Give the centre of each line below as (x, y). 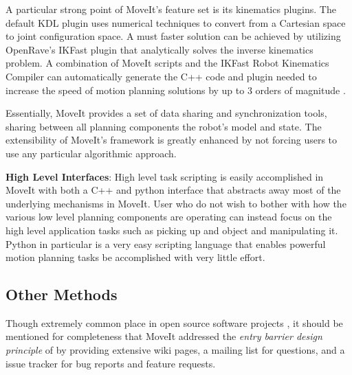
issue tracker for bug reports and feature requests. (111, 363)
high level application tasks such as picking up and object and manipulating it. (172, 230)
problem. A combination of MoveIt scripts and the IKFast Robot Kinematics (167, 63)
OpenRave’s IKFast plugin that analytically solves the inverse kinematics (159, 49)
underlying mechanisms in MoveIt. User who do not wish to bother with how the (176, 203)
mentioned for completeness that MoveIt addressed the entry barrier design (164, 336)
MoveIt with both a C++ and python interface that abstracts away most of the (173, 190)
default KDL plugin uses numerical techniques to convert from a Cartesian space (176, 22)
